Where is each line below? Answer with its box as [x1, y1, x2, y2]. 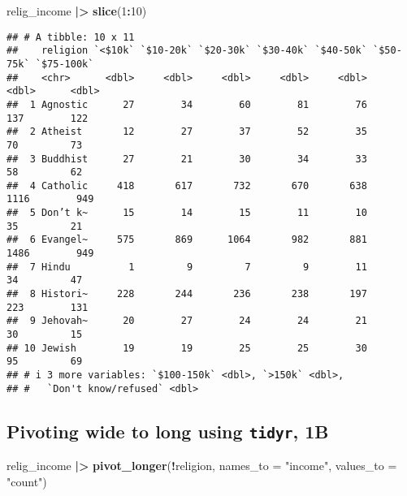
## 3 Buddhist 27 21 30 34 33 [6, 153, 367, 165]
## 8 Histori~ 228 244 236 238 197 [6, 288, 367, 300]
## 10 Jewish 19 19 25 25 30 [6, 342, 367, 354]
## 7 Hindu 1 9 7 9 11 [6, 261, 367, 273]
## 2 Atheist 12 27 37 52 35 [6, 126, 367, 138]
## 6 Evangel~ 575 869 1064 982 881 [6, 234, 367, 246]
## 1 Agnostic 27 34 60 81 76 [6, 98, 367, 110]
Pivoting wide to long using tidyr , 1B [6, 418, 329, 443]
